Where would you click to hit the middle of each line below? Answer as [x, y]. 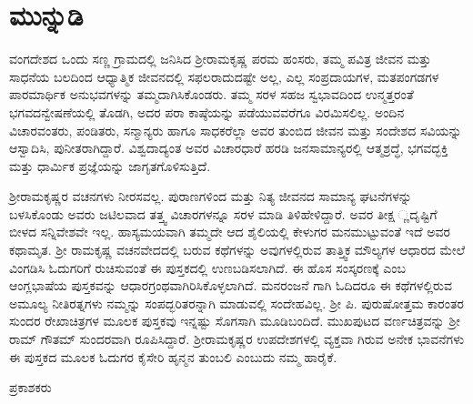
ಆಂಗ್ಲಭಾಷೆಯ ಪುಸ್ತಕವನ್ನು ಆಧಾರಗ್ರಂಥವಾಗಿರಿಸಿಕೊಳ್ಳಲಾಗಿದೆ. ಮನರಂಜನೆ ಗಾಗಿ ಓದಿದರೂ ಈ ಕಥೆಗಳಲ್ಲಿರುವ [231, 285]
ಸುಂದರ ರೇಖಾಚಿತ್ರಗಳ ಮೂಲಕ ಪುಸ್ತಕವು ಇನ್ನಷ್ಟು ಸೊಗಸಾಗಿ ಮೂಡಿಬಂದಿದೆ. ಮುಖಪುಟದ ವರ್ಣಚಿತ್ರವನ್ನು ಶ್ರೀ [235, 321]
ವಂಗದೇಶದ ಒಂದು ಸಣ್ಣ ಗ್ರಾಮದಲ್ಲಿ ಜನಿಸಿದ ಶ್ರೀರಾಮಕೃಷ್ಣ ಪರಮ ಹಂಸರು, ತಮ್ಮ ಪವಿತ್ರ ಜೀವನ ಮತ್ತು [221, 59]
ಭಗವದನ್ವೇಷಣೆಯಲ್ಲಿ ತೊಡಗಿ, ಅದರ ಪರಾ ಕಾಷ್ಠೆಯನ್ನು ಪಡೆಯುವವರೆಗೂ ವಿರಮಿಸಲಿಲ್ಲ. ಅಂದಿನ [207, 111]
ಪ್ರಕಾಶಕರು [30, 387]
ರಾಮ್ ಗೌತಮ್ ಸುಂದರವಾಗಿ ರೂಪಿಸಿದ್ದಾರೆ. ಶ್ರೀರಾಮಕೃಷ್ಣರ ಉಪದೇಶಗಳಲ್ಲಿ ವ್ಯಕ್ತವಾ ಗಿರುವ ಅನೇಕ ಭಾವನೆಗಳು [237, 339]
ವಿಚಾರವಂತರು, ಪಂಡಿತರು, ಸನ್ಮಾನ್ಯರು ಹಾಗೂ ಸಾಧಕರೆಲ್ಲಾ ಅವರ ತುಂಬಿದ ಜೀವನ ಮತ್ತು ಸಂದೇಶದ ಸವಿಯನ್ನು [236, 130]
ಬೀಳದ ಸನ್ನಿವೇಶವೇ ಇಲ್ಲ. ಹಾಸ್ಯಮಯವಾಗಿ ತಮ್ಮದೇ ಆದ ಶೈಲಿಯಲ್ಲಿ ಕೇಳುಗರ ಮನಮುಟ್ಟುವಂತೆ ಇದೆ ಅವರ [230, 232]
